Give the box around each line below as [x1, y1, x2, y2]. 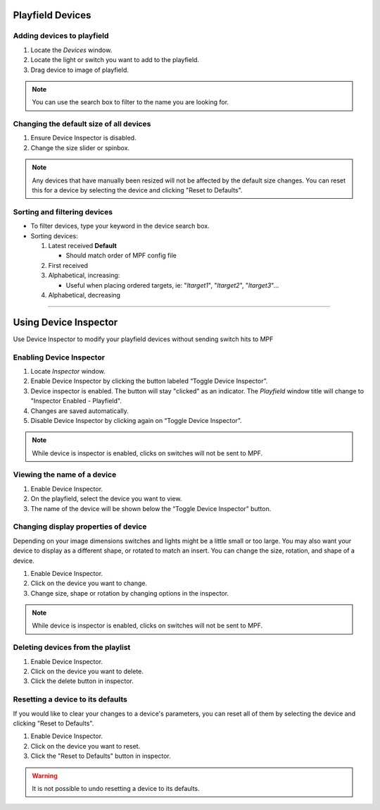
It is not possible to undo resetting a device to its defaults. [32, 784, 200, 792]
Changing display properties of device [13, 522, 147, 532]
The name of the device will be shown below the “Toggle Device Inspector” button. [30, 504, 272, 513]
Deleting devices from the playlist [13, 642, 131, 652]
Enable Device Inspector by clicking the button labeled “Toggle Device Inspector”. [30, 377, 268, 386]
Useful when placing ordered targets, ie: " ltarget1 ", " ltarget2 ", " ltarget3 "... [65, 281, 279, 289]
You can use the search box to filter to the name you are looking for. [32, 98, 229, 106]
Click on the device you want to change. [30, 579, 148, 588]
